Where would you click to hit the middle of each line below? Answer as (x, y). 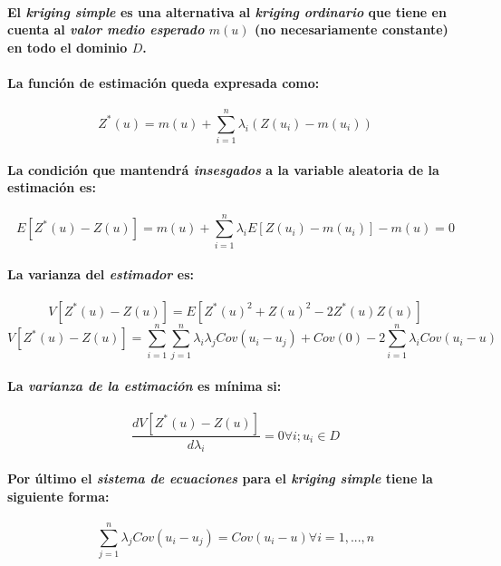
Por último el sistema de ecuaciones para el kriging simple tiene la (220, 478)
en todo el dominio (67, 47)
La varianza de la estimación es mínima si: (145, 386)
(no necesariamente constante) (351, 29)
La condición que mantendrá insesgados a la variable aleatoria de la (223, 169)
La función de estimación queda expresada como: (164, 82)
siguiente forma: (58, 496)
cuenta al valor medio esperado (106, 29)
